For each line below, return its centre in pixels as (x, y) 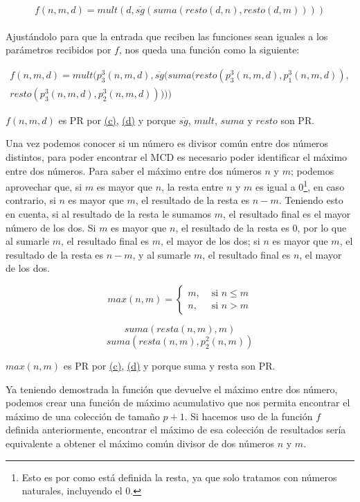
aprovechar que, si (44, 186)
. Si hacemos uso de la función (249, 416)
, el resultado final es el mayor (287, 214)
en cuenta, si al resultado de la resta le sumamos (109, 214)
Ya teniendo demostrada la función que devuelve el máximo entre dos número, (172, 389)
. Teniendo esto (311, 200)
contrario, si (31, 200)
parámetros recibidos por (58, 50)
